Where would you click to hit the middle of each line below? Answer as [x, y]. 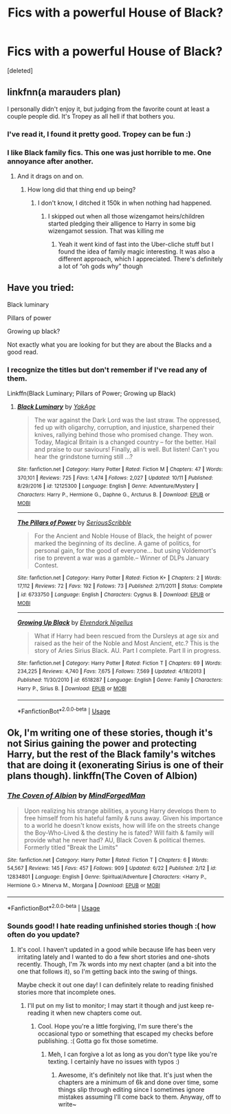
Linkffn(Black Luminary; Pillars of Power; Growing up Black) [92, 394]
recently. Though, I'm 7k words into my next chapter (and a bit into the [117, 964]
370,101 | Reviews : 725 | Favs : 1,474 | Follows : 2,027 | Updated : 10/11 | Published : [115, 478]
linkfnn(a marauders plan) [64, 92]
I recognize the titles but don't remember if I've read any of [107, 369]
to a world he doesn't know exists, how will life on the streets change [122, 825]
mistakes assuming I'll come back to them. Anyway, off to [140, 1097]
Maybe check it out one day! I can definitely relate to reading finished [115, 985]
